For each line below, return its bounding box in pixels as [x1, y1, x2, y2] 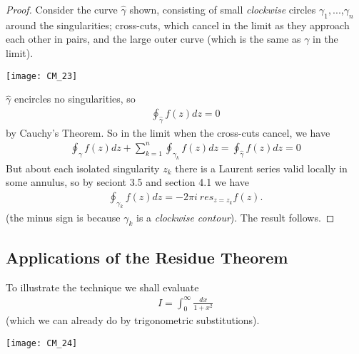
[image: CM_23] [6, 71, 78, 81]
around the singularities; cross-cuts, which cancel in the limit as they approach [6, 17, 350, 32]
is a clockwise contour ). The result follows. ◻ [136, 209, 335, 224]
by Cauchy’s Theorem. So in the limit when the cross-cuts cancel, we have [6, 125, 330, 140]
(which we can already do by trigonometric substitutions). [6, 313, 260, 328]
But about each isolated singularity [6, 160, 160, 175]
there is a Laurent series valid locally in [175, 160, 348, 175]
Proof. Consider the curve [6, 2, 118, 16]
